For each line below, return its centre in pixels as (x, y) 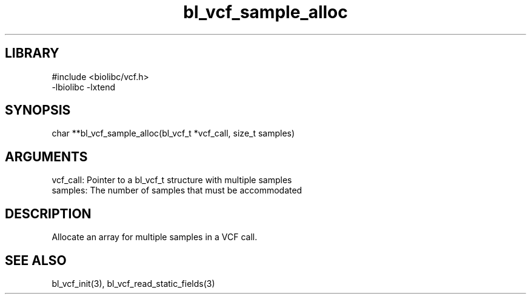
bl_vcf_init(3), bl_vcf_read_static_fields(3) (133, 283)
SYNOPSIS (38, 110)
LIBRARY (32, 53)
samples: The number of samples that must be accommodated (177, 190)
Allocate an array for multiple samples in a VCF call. (155, 237)
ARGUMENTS (46, 156)
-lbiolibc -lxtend (84, 87)
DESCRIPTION (48, 213)
